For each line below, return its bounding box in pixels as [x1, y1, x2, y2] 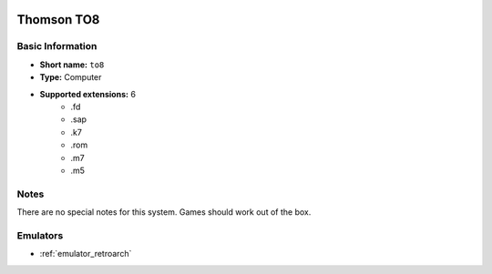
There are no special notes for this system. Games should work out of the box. [16, 207, 312, 218]
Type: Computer [39, 72, 102, 83]
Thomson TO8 [16, 12, 100, 27]
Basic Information [16, 40, 97, 53]
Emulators [16, 228, 64, 241]
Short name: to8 [39, 59, 105, 70]
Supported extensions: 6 [39, 88, 137, 99]
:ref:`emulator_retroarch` [39, 249, 132, 259]
